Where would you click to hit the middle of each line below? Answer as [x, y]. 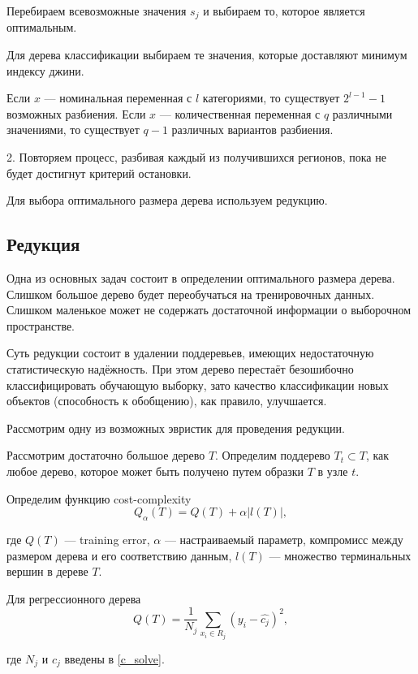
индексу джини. [45, 70]
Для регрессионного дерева [74, 598]
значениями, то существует [73, 130]
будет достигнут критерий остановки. [99, 173]
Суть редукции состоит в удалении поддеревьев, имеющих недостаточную [190, 353]
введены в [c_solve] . [114, 658]
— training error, [107, 539]
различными [362, 113]
